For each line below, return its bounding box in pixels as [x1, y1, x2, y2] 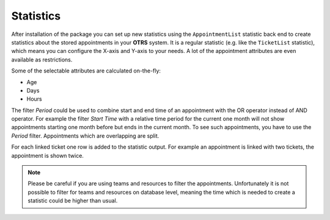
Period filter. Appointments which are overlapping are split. [11, 132, 159, 140]
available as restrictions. [11, 55, 73, 63]
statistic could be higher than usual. [28, 197, 118, 204]
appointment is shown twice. [11, 152, 84, 159]
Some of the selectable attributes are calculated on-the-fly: [11, 67, 161, 74]
